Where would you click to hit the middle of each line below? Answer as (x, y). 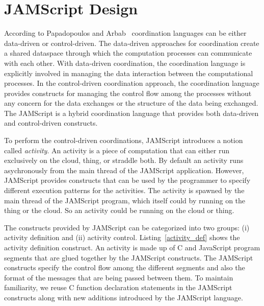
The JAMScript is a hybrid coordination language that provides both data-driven (131, 113)
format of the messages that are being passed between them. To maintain (119, 277)
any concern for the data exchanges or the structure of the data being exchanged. (131, 103)
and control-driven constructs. (51, 123)
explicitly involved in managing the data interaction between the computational (129, 73)
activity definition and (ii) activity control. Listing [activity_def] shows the (122, 237)
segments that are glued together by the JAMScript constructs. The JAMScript (129, 257)
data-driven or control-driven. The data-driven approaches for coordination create (132, 43)
